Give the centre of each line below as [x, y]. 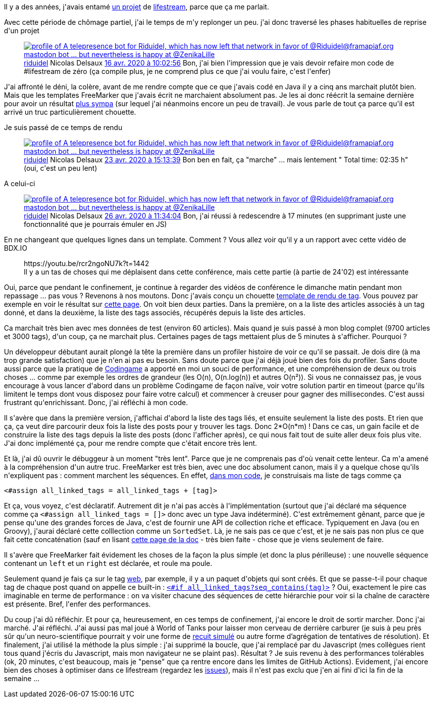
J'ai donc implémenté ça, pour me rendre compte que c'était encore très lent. [131, 443]
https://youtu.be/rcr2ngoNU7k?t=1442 [87, 263]
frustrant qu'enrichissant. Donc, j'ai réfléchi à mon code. [96, 402]
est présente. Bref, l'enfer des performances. [77, 604]
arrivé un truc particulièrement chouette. [70, 112]
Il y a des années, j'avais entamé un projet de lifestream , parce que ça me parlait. [137, 7]
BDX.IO [16, 248]
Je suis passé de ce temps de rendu [63, 127]
